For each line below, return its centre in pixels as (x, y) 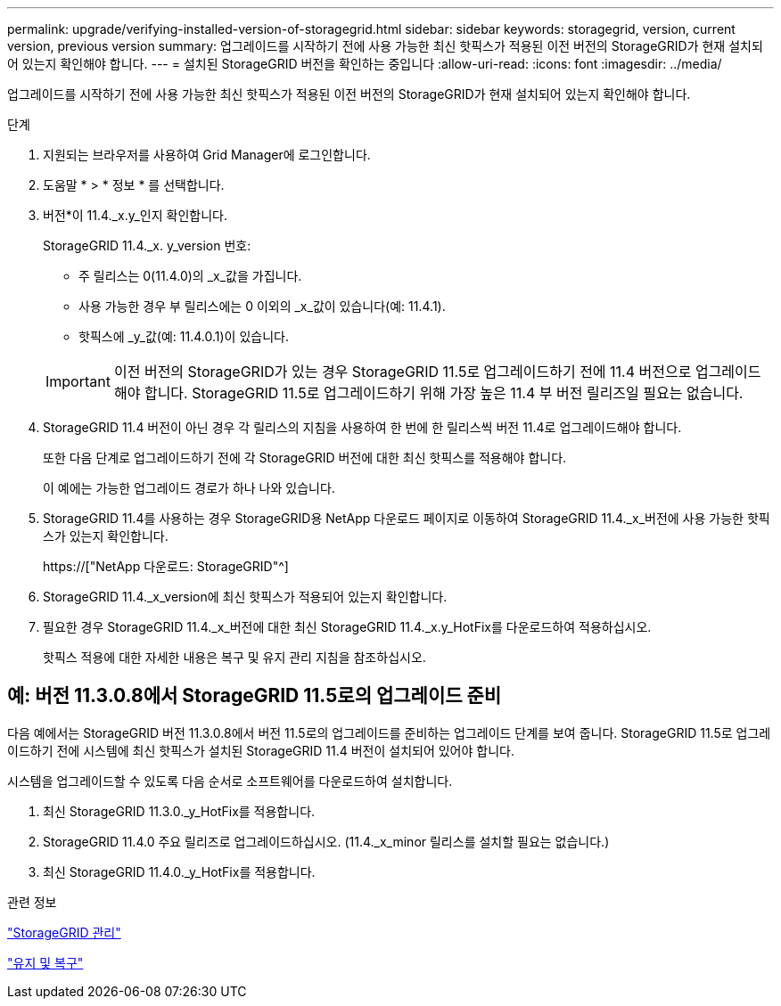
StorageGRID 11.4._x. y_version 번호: (147, 245)
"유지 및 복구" (45, 962)
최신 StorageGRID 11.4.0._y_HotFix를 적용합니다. (179, 871)
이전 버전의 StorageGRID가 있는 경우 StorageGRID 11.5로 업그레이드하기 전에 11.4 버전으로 (403, 372)
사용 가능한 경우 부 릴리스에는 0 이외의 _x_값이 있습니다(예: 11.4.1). (262, 306)
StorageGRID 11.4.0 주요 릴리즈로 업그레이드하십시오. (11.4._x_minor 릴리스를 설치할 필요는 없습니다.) (326, 841)
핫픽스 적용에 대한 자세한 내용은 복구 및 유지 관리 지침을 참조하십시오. (234, 657)
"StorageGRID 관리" (64, 932)
